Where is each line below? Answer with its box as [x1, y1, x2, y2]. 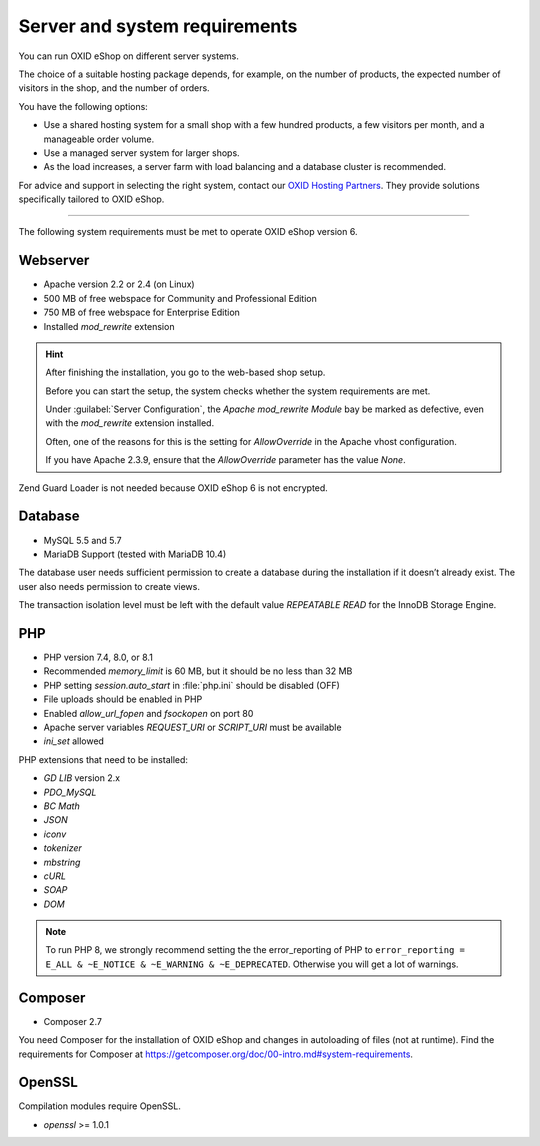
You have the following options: [18, 100, 149, 112]
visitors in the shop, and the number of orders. [18, 82, 210, 94]
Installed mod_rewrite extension [43, 320, 175, 332]
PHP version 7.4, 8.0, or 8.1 [43, 651, 154, 664]
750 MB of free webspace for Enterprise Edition [43, 306, 240, 319]
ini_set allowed [43, 735, 105, 747]
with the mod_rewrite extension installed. [45, 417, 215, 429]
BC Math [43, 800, 80, 812]
